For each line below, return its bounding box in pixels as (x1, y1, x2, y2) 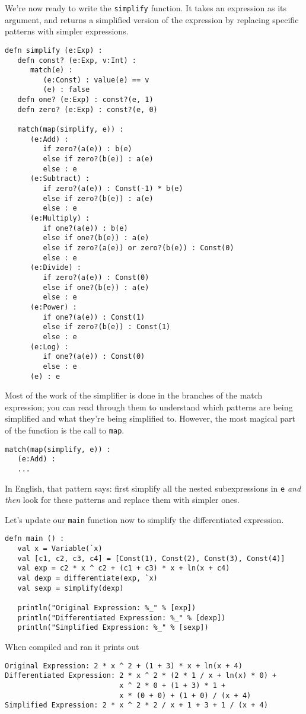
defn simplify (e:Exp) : (5, 46, 103, 55)
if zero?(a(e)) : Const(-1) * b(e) (43, 184, 183, 193)
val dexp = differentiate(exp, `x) (17, 574, 158, 583)
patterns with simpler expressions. (5, 25, 129, 37)
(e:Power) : (30, 302, 77, 311)
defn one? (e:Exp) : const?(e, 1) (17, 95, 154, 104)
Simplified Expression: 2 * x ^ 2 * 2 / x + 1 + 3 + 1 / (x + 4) (5, 701, 268, 710)
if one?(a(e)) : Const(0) (43, 352, 145, 361)
